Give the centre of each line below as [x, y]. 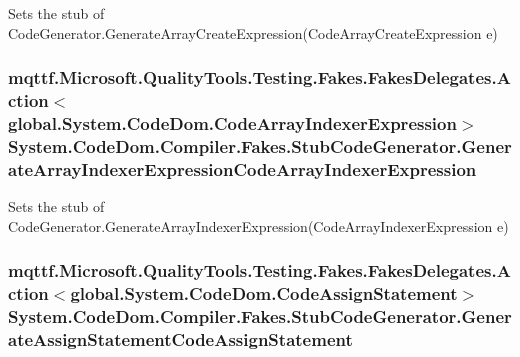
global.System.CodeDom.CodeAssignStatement [264, 293]
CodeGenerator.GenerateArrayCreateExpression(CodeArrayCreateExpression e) [253, 32]
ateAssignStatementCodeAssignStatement [180, 338]
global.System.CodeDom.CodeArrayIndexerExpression [232, 122]
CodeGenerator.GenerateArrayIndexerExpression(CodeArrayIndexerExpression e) [258, 225]
